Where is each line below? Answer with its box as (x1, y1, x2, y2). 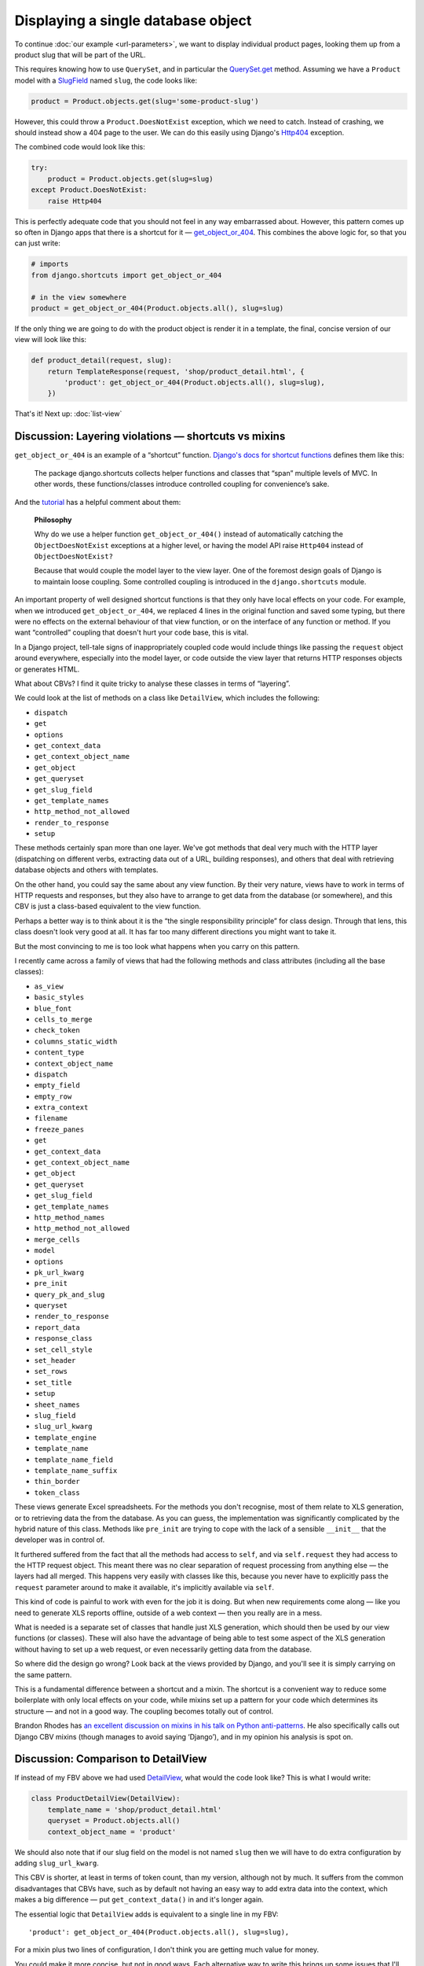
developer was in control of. (14, 1535, 105, 1544)
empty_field (34, 1081, 80, 1090)
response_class (34, 1334, 93, 1343)
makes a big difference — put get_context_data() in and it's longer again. (14, 1895, 265, 1905)
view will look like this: (14, 335, 86, 344)
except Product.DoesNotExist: (31, 186, 148, 194)
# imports (31, 260, 69, 269)
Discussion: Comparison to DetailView (14, 1752, 207, 1765)
